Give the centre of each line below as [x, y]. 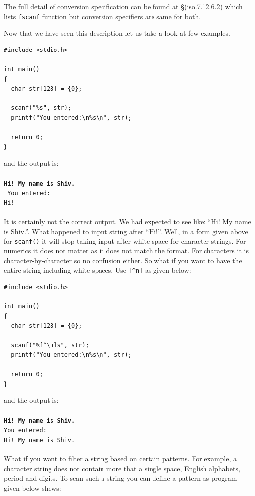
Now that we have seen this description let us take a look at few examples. [117, 33]
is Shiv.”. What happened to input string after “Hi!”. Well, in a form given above [126, 231]
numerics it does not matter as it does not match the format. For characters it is [126, 250]
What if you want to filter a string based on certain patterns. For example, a [121, 459]
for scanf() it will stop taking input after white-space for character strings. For [125, 241]
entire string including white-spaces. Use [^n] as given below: [98, 270]
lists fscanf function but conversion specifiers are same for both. [102, 16]
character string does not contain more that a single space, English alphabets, [122, 468]
